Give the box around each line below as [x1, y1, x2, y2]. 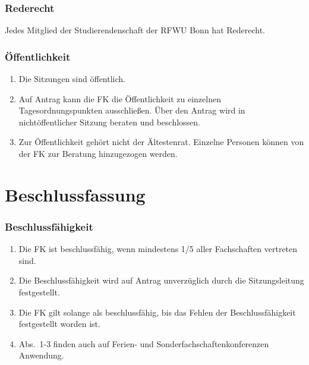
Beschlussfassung [5, 182, 146, 206]
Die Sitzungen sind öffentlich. [18, 73, 125, 85]
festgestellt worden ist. [18, 317, 100, 330]
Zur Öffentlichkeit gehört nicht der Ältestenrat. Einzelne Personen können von [18, 136, 304, 148]
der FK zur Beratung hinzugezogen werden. [18, 147, 178, 159]
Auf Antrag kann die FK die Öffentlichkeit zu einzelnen [18, 92, 221, 105]
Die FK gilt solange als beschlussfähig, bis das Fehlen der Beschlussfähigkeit [18, 306, 296, 318]
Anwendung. [18, 349, 64, 361]
